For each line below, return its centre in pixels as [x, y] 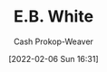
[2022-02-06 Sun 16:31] [53, 58]
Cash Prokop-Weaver [53, 41]
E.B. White [53, 17]
